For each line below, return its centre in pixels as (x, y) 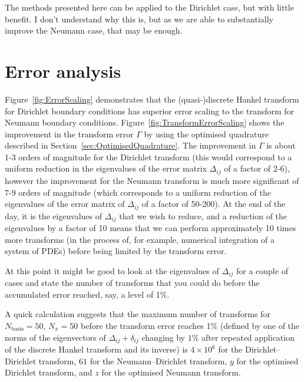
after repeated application (248, 337)
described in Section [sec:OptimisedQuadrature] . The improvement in (130, 145)
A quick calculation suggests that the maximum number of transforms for (138, 314)
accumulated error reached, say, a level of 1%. (87, 294)
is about (281, 145)
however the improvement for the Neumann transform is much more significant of (152, 180)
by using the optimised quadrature (206, 134)
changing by (163, 337)
